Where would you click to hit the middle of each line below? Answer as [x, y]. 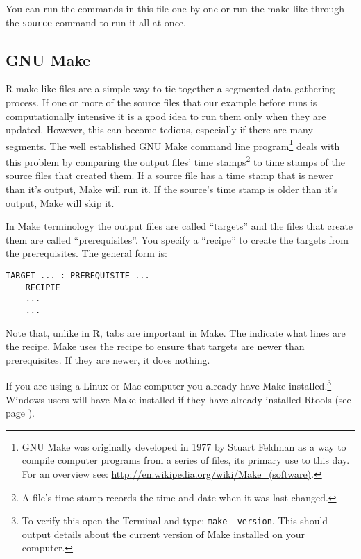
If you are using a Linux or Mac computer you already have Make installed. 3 [169, 384]
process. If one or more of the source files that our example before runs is [161, 102]
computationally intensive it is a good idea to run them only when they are [166, 116]
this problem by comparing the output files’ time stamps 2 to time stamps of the [175, 161]
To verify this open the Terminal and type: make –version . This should [175, 520]
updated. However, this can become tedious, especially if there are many [159, 130]
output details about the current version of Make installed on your [163, 534]
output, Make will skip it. [60, 202]
